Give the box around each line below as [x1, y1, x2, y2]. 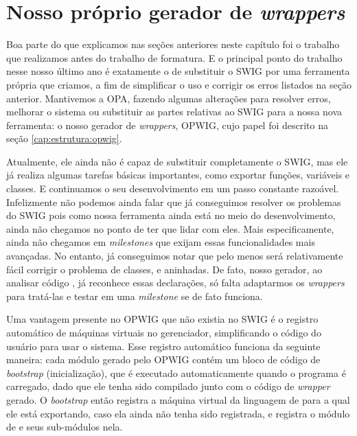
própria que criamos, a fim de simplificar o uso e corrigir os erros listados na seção [6, 77, 352, 91]
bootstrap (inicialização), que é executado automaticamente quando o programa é [6, 365, 346, 380]
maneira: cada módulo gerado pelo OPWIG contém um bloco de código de [6, 352, 321, 367]
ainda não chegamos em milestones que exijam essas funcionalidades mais [6, 235, 315, 249]
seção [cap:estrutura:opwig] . [6, 131, 122, 146]
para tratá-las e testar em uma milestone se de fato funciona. [6, 288, 263, 303]
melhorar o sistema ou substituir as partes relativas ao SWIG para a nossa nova [6, 104, 343, 119]
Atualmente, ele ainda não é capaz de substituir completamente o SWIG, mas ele [6, 154, 348, 168]
